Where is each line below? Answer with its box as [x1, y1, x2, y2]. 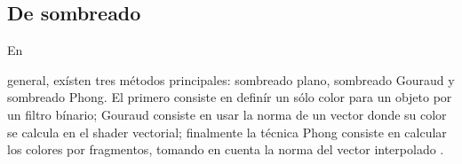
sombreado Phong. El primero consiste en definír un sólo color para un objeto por [7, 88, 452, 106]
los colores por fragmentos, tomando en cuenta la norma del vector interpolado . [7, 140, 444, 159]
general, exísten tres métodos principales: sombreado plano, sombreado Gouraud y [7, 70, 455, 89]
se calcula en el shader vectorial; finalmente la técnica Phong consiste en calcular [7, 122, 447, 141]
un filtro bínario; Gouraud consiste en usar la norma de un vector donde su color [7, 105, 447, 123]
